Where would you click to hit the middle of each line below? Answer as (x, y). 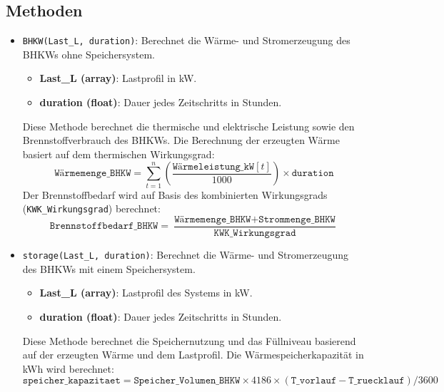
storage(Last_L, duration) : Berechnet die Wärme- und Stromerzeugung (186, 255)
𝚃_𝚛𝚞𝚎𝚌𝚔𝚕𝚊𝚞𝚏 (377, 381)
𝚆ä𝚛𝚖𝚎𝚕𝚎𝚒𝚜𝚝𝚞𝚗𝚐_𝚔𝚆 (213, 166)
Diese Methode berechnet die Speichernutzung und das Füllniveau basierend (189, 340)
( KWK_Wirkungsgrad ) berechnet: (91, 208)
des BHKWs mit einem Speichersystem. (109, 268)
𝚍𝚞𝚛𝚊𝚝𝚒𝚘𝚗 (313, 174)
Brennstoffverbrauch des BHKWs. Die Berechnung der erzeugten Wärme (181, 140)
